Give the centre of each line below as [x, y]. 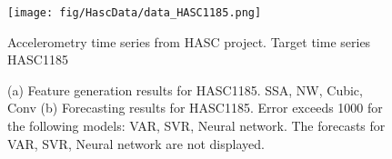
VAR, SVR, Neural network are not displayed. [136, 143]
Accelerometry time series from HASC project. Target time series [189, 41]
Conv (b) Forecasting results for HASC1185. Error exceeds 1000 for [195, 108]
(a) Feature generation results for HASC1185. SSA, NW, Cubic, [185, 89]
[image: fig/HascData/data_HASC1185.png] [135, 13]
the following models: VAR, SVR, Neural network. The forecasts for [196, 126]
